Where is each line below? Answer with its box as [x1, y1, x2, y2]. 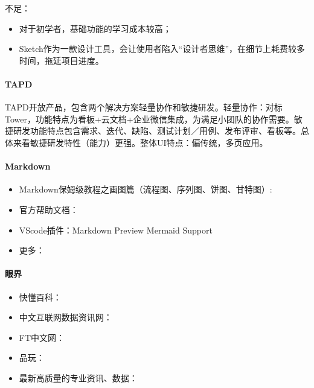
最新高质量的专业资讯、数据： [19, 371, 138, 384]
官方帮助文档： [19, 203, 78, 215]
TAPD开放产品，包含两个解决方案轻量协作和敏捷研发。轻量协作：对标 [5, 101, 283, 113]
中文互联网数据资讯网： [19, 311, 112, 323]
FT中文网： [19, 331, 65, 343]
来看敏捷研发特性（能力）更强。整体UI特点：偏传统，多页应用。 [13, 136, 268, 148]
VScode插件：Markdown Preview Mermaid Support [19, 223, 213, 236]
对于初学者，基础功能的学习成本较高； [19, 22, 171, 34]
